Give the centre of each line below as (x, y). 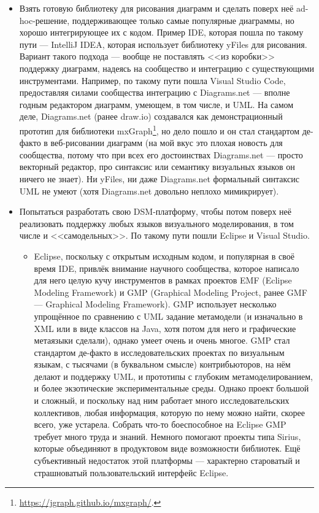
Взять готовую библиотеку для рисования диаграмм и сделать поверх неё (156, 8)
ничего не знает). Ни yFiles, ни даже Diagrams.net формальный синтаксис (159, 178)
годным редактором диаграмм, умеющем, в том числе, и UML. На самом (156, 104)
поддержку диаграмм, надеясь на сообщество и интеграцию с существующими (167, 68)
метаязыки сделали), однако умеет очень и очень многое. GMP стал (162, 340)
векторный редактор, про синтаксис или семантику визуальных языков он (157, 167)
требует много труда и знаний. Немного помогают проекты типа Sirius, (167, 436)
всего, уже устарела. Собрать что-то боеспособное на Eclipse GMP (160, 424)
